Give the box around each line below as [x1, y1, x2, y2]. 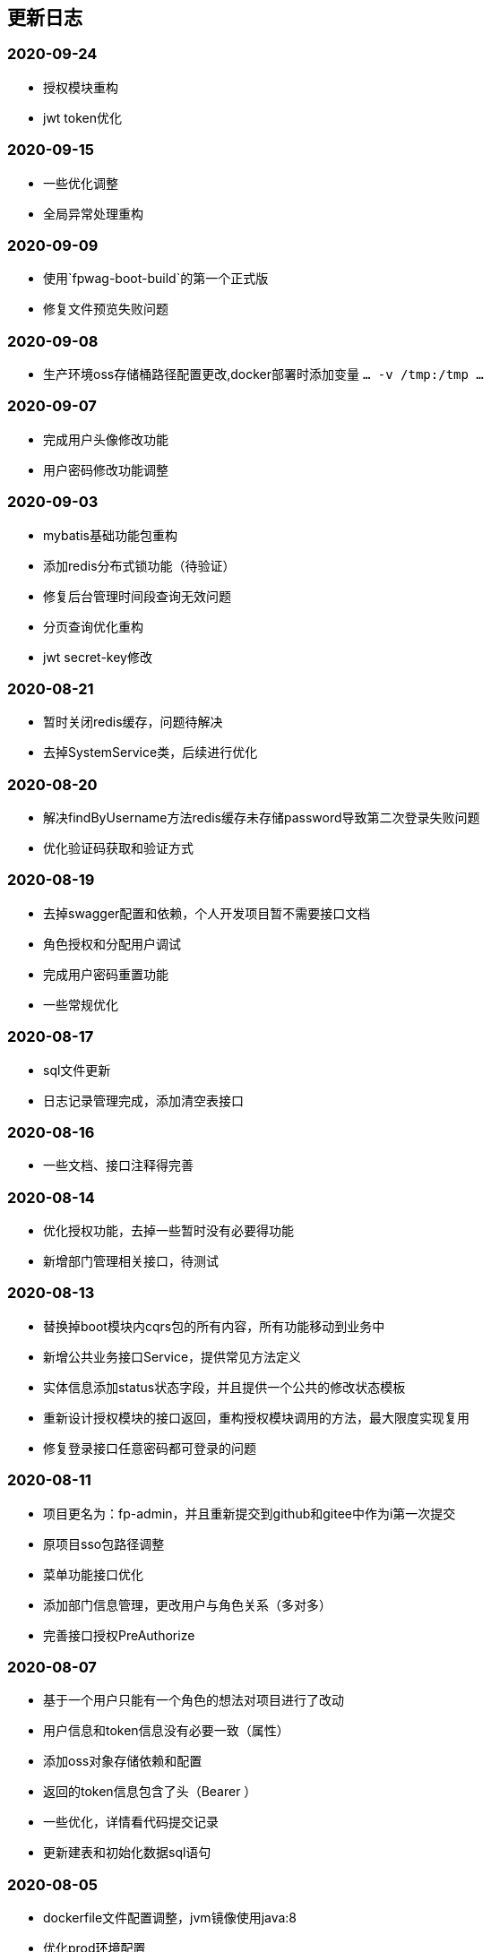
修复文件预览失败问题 [43, 301, 168, 317]
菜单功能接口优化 [43, 1566, 143, 1582]
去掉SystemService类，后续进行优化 [43, 744, 258, 761]
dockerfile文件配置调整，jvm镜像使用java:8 [43, 1910, 297, 1926]
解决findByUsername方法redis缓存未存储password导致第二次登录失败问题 [43, 810, 480, 826]
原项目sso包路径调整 [43, 1535, 165, 1552]
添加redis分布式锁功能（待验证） [43, 557, 236, 573]
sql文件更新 [43, 1062, 111, 1078]
